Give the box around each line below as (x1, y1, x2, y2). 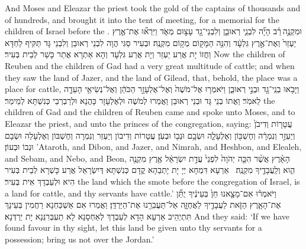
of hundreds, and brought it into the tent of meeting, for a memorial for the (5, 13, 279, 25)
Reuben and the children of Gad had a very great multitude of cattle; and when (5, 59, 295, 71)
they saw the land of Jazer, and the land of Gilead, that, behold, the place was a (5, 71, 298, 83)
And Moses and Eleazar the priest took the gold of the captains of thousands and (5, 2, 301, 14)
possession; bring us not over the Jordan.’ (5, 232, 154, 245)
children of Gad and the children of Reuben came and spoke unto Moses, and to (5, 106, 295, 118)
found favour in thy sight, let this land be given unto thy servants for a (5, 221, 262, 234)
